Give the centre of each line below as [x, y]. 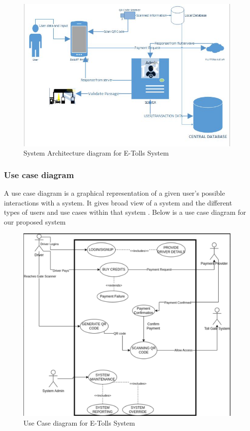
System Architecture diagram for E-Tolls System [96, 153]
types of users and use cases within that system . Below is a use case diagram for [125, 212]
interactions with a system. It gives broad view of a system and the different [118, 202]
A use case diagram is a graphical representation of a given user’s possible [115, 193]
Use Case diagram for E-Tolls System [79, 422]
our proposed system [35, 221]
